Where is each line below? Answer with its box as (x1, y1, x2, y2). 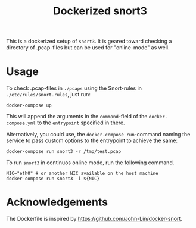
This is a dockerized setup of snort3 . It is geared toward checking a (6, 38, 172, 45)
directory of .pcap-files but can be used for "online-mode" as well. (6, 44, 170, 51)
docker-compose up (6, 102, 52, 108)
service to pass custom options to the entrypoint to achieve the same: (6, 137, 178, 144)
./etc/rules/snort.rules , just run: (6, 91, 91, 98)
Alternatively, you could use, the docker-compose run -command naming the (6, 131, 191, 138)
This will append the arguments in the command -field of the (6, 113, 148, 120)
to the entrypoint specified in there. (36, 119, 125, 126)
